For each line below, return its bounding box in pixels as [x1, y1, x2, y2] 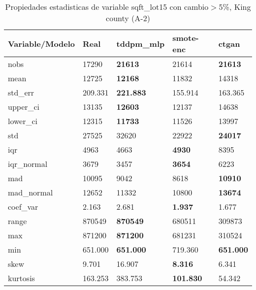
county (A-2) [106, 12, 150, 24]
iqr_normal [8, 158, 48, 169]
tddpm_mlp [116, 37, 165, 49]
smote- [172, 32, 199, 43]
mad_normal [8, 187, 53, 198]
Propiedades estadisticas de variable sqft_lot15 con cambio [5, 1, 209, 12]
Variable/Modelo [8, 37, 75, 49]
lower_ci [8, 115, 38, 127]
